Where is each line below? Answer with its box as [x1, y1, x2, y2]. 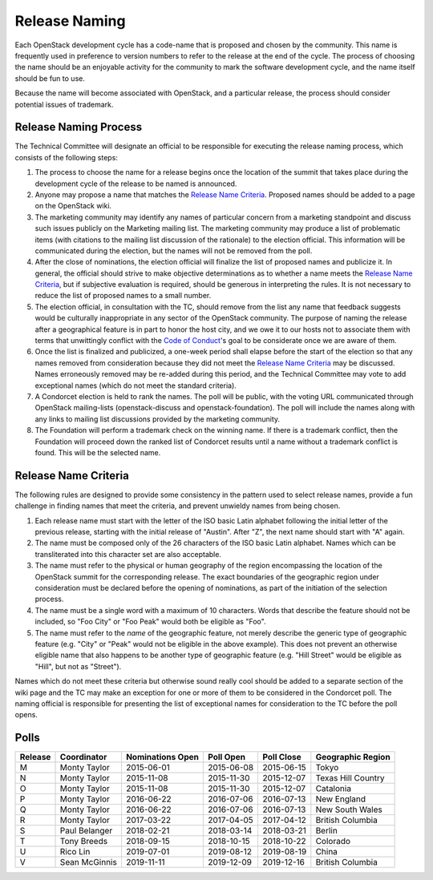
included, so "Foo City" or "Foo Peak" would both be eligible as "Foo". [34, 617, 266, 627]
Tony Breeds [59, 836, 108, 847]
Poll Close [262, 752, 301, 763]
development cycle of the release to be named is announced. [34, 179, 237, 188]
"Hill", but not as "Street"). [34, 661, 122, 671]
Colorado [315, 836, 351, 847]
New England [315, 793, 366, 805]
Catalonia [315, 783, 352, 794]
